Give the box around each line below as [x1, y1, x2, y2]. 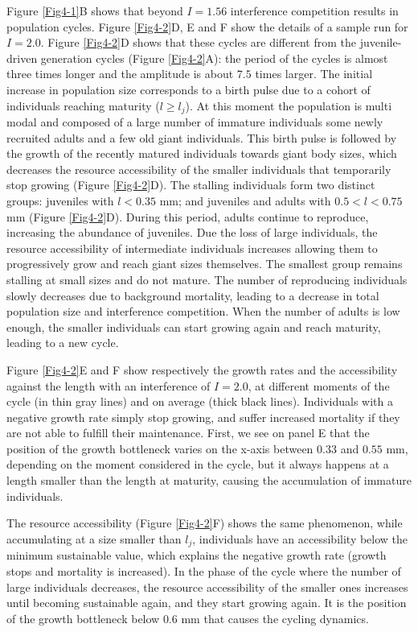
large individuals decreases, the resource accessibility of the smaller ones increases [6, 578, 408, 595]
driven [6, 49, 38, 66]
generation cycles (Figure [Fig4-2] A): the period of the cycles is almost [40, 49, 388, 66]
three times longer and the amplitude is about [6, 65, 234, 82]
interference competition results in [230, 2, 399, 19]
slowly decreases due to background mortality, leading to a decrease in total [6, 287, 379, 304]
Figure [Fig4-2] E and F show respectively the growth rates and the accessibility [6, 361, 398, 378]
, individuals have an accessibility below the [192, 530, 408, 547]
